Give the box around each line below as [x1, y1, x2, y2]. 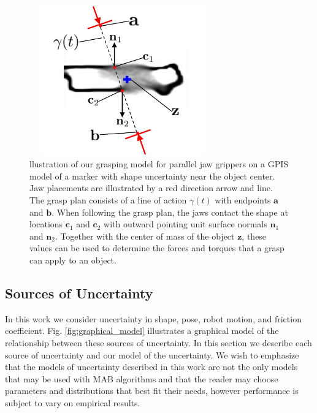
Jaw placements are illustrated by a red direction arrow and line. [29, 181, 273, 194]
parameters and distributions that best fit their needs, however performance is [5, 384, 299, 397]
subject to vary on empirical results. [5, 396, 140, 409]
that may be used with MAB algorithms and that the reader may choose [5, 372, 278, 385]
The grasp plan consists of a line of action [29, 194, 187, 206]
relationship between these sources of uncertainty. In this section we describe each [5, 336, 312, 349]
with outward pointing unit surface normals [104, 218, 267, 230]
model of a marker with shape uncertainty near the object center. [29, 169, 275, 182]
